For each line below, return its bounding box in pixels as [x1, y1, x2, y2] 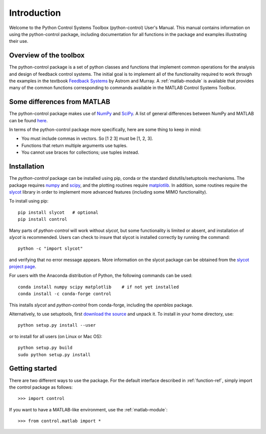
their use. [9, 38, 29, 44]
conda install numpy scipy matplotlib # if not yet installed [18, 284, 179, 290]
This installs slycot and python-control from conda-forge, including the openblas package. [9, 302, 193, 308]
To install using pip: [9, 198, 49, 204]
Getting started [9, 365, 57, 373]
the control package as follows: [9, 384, 73, 390]
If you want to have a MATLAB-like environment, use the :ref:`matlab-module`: [9, 406, 167, 412]
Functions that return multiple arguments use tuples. [21, 142, 128, 148]
